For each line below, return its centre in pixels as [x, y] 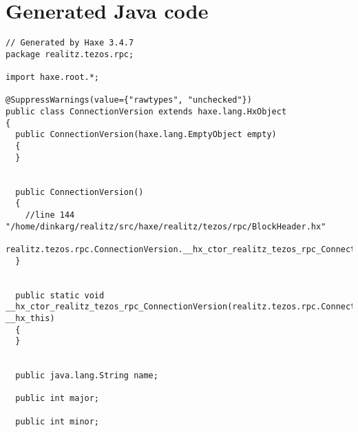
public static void [60, 295]
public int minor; [57, 421]
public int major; [57, 399]
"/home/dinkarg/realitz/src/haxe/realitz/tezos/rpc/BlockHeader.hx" [166, 226]
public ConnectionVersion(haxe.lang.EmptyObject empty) [146, 135]
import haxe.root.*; [53, 78]
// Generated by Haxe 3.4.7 [70, 43]
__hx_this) [30, 318]
